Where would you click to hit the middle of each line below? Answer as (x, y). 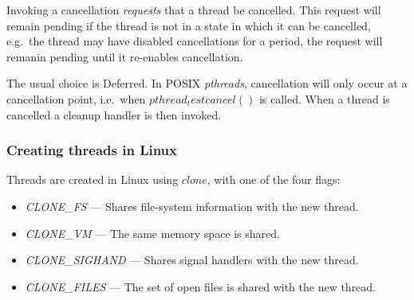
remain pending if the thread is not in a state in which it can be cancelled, (189, 25)
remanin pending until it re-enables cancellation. (125, 56)
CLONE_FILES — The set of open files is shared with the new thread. (201, 286)
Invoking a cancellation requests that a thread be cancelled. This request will (194, 10)
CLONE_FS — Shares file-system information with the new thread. (192, 206)
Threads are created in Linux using (93, 179)
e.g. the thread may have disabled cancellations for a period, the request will (195, 41)
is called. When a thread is (324, 98)
